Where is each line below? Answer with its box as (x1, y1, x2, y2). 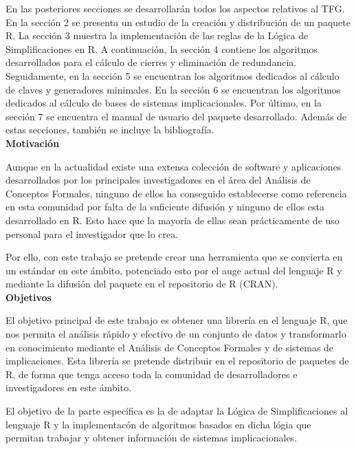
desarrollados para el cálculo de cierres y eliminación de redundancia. (5, 55, 297, 69)
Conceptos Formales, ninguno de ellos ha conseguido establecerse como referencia (5, 186, 347, 200)
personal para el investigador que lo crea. (5, 226, 179, 241)
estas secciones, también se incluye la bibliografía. (5, 122, 214, 137)
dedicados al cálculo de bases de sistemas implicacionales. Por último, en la (5, 96, 322, 110)
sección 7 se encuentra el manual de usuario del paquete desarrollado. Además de (5, 109, 347, 123)
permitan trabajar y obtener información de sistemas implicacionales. (5, 430, 298, 445)
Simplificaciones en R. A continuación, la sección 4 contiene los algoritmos (5, 41, 318, 56)
